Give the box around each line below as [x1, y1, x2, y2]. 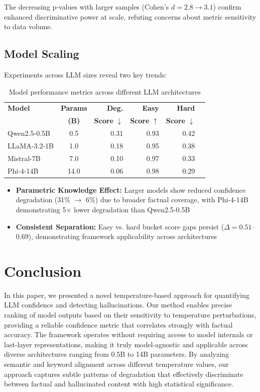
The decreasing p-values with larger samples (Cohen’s [4, 2, 169, 12]
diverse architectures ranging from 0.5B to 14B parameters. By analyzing [4, 349, 229, 359]
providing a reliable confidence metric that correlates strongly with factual [4, 319, 233, 330]
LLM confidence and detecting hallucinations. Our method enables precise [4, 299, 232, 310]
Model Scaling [4, 46, 79, 61]
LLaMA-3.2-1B [8, 140, 54, 150]
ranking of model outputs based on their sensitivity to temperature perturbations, [4, 309, 256, 320]
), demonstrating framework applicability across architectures [28, 231, 217, 242]
